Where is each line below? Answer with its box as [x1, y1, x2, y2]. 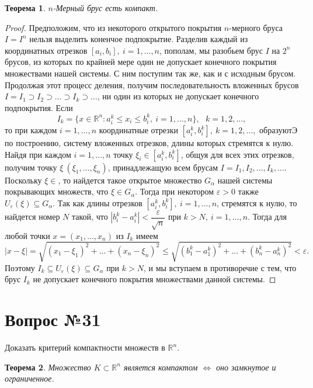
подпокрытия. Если [5, 101, 73, 113]
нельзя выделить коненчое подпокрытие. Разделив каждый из [29, 33, 248, 45]
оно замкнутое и [216, 361, 276, 373]
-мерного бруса [229, 21, 283, 33]
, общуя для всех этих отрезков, [180, 148, 294, 160]
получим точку [5, 161, 57, 173]
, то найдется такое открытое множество [58, 174, 202, 186]
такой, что [72, 210, 108, 223]
